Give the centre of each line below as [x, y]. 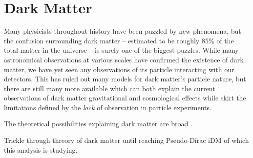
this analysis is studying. [41, 149]
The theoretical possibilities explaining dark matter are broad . [98, 124]
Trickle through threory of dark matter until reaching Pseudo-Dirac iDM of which [126, 140]
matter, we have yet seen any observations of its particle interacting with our [119, 69]
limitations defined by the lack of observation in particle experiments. [108, 107]
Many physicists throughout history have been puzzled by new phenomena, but [123, 31]
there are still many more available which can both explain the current [110, 88]
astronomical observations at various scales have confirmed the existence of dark [124, 59]
